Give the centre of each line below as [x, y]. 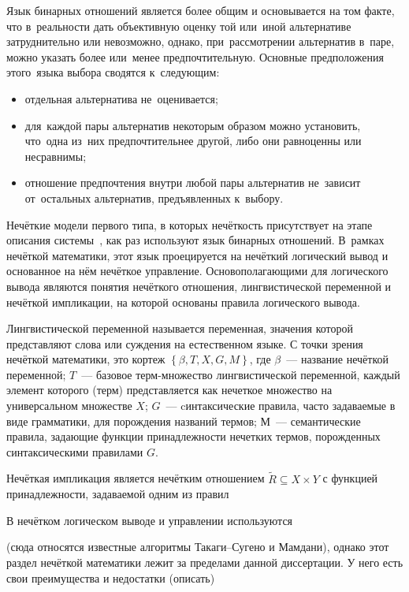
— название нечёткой [337, 359]
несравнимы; [56, 156]
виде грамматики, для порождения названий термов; [132, 421]
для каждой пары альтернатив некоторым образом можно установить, [193, 125]
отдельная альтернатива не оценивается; [121, 98]
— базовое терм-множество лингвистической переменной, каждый [241, 374]
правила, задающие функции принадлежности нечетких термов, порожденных [193, 436]
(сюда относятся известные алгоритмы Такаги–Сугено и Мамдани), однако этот [198, 547]
